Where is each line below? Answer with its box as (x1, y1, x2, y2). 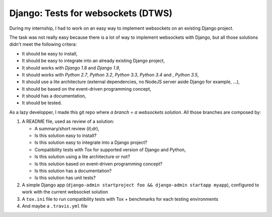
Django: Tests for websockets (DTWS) (9, 8, 173, 19)
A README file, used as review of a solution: (22, 118, 114, 124)
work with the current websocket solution (22, 189, 108, 195)
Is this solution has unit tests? (34, 175, 96, 181)
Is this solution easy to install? (34, 132, 97, 138)
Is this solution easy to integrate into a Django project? (34, 139, 148, 146)
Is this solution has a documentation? (34, 168, 112, 174)
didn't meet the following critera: (9, 41, 77, 47)
